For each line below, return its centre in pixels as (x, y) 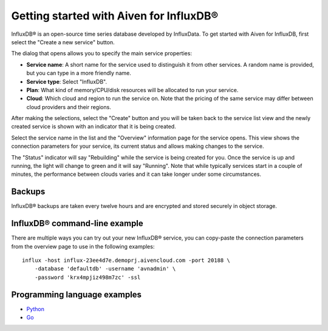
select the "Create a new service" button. (63, 42)
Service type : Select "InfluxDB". (67, 81)
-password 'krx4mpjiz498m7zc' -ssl (87, 277)
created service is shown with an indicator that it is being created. (94, 127)
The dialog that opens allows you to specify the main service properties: (102, 53)
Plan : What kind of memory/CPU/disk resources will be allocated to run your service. (132, 90)
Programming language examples (77, 294)
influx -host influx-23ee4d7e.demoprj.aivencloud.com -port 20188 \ (126, 260)
